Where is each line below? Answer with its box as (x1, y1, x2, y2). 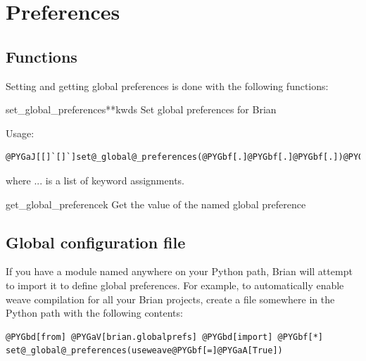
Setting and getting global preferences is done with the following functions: (6, 78, 329, 93)
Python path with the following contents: (6, 305, 183, 320)
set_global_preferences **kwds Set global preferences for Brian (6, 102, 277, 117)
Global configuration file (6, 231, 186, 253)
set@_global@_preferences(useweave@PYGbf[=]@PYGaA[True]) (6, 346, 283, 356)
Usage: (6, 125, 34, 140)
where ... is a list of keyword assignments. (6, 172, 184, 187)
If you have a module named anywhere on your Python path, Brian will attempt (6, 264, 353, 279)
